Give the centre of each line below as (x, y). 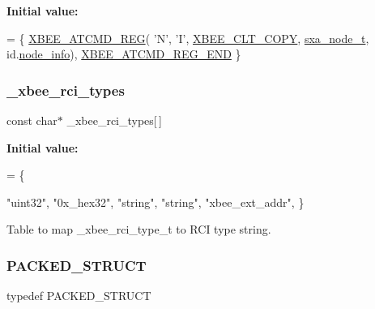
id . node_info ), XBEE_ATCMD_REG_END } (124, 54)
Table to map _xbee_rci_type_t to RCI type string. (139, 229)
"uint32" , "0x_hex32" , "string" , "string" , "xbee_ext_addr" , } (156, 202)
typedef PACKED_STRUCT (79, 296)
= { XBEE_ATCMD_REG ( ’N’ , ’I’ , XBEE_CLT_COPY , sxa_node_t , (188, 38)
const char (32, 120)
